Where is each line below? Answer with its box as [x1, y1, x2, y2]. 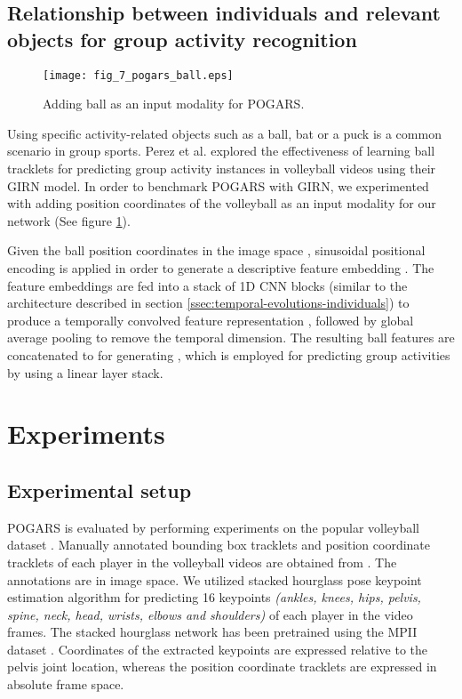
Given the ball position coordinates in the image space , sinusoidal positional [7, 241, 426, 260]
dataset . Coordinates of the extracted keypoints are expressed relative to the [7, 639, 428, 658]
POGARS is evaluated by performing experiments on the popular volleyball [7, 518, 420, 536]
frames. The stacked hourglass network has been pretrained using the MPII [7, 623, 418, 641]
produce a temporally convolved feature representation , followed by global [7, 310, 414, 329]
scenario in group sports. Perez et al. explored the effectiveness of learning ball [7, 141, 435, 160]
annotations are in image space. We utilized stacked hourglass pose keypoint [7, 570, 422, 589]
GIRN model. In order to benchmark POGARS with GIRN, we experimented [7, 176, 429, 195]
